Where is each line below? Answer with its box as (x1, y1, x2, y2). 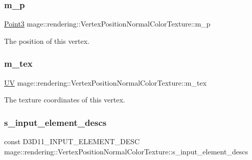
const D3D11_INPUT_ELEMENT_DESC (4, 136, 140, 147)
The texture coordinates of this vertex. (4, 94, 125, 105)
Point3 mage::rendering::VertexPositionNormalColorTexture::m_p (4, 18, 211, 29)
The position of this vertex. (4, 35, 90, 46)
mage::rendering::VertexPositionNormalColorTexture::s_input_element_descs (4, 146, 248, 156)
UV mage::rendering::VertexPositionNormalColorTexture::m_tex (4, 77, 207, 88)
